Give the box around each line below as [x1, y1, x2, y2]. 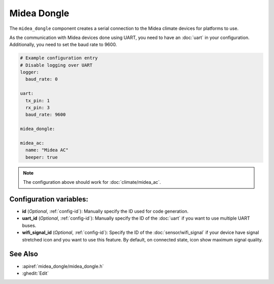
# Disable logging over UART [20, 62, 93, 68]
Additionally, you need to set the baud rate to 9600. [9, 42, 117, 48]
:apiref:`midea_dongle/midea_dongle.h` [22, 263, 104, 269]
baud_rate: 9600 [25, 112, 66, 117]
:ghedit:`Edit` [22, 270, 49, 276]
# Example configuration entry [20, 55, 98, 61]
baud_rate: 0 [25, 76, 58, 82]
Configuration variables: [9, 195, 89, 204]
